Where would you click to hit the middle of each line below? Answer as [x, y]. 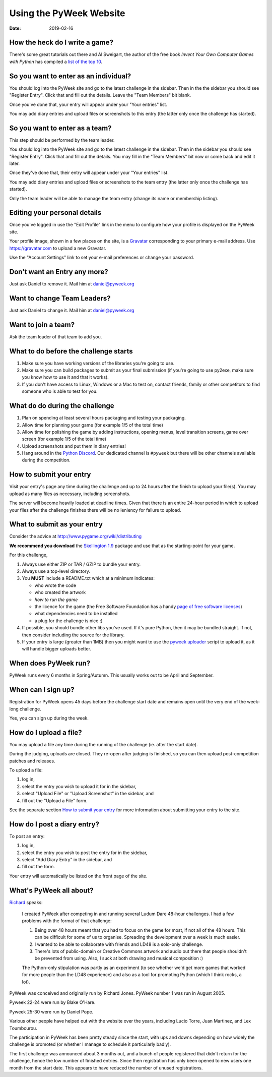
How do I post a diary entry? [54, 824]
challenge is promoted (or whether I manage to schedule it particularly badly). [90, 1044]
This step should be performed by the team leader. [62, 140]
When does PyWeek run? [50, 663]
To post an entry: [27, 836]
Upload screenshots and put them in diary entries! [74, 446]
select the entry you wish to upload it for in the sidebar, [79, 786]
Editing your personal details [55, 213]
